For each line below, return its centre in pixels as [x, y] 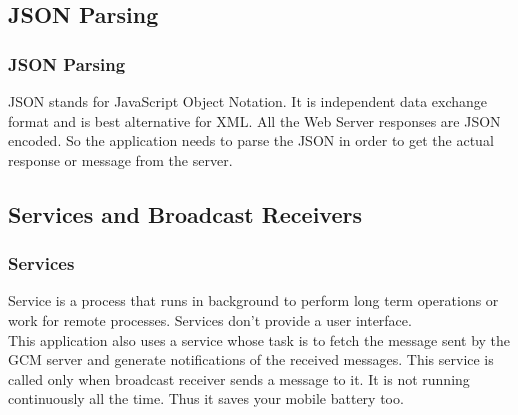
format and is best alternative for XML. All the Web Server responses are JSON [254, 120]
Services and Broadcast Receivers [185, 213]
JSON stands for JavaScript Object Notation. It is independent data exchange [248, 101]
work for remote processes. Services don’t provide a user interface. [210, 319]
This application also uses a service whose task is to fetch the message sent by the [259, 339]
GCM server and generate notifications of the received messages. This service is [251, 359]
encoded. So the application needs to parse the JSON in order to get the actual [251, 140]
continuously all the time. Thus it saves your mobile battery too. [206, 398]
